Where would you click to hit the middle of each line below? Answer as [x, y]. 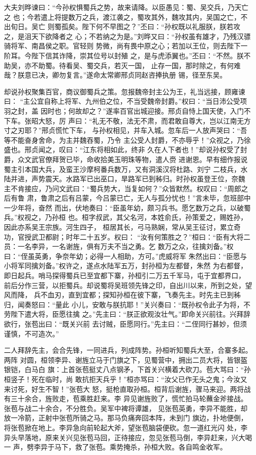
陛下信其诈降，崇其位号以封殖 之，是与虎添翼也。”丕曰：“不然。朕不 [141, 55]
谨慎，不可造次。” [32, 333]
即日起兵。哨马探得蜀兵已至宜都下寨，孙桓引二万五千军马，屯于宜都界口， [125, 275]
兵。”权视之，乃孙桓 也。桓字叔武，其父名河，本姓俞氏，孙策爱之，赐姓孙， [126, 217]
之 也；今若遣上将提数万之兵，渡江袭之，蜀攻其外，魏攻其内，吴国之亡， [122, 17]
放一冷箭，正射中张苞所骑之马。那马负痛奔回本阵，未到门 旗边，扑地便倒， [126, 418]
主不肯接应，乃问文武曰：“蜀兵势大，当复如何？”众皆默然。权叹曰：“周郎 [123, 188]
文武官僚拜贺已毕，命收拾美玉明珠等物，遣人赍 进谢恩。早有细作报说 [136, 159]
